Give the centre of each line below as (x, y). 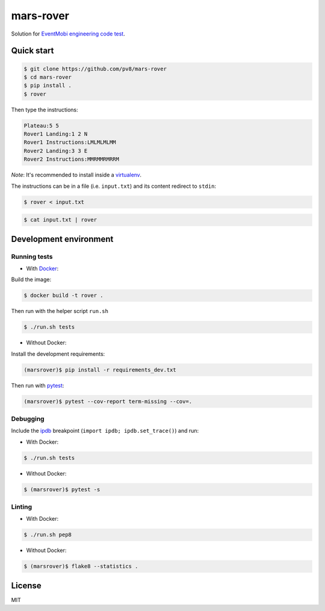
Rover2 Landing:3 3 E (56, 151)
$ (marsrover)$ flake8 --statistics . (81, 566)
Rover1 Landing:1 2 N (56, 134)
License (26, 585)
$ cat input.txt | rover (60, 220)
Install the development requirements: (58, 354)
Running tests (32, 256)
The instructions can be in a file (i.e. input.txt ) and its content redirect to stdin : (114, 186)
